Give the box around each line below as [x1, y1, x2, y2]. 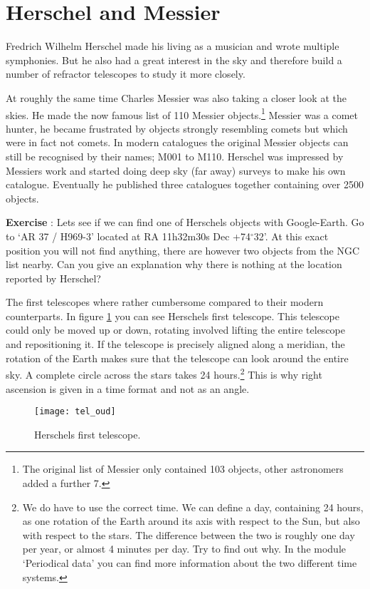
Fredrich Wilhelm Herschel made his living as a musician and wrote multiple [6, 39, 339, 53]
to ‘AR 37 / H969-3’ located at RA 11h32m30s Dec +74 [6, 228, 250, 243]
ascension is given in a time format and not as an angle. [6, 381, 250, 396]
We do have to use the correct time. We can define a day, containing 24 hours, [22, 499, 364, 514]
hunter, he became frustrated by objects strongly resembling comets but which [6, 121, 348, 135]
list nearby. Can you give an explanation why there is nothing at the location [6, 257, 342, 272]
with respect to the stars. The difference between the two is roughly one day [22, 527, 355, 542]
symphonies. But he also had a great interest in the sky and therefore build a [6, 52, 342, 67]
